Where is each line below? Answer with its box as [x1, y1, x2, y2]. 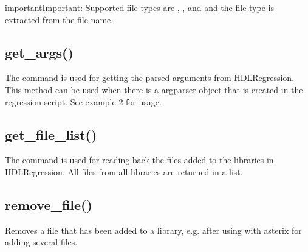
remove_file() [5, 195, 92, 214]
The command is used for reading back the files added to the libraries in [5, 153, 274, 166]
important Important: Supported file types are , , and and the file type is [5, 1, 274, 13]
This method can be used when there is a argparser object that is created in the [5, 83, 303, 96]
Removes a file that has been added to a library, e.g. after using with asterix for [5, 223, 302, 236]
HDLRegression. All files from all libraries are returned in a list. [5, 165, 243, 178]
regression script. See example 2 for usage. [5, 95, 162, 108]
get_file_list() [5, 125, 97, 144]
